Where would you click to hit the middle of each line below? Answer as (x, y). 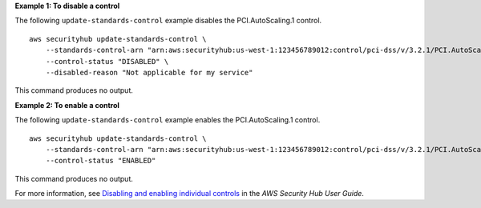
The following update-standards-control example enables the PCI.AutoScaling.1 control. (168, 120)
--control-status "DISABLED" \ (107, 61)
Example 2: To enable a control (67, 105)
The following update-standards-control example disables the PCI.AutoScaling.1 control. (168, 21)
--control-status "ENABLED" (101, 161)
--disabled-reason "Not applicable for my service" (149, 72)
